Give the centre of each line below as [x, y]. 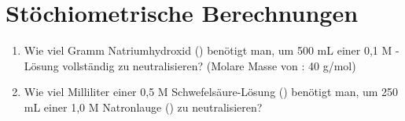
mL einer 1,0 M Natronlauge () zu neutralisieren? [143, 107]
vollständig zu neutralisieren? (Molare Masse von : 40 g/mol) [209, 65]
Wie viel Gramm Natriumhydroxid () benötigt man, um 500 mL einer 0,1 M [208, 50]
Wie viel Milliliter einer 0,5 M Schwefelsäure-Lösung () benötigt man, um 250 [211, 92]
